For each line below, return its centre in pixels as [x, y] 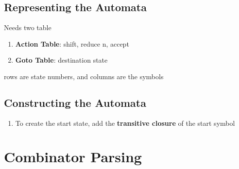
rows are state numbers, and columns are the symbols [84, 76]
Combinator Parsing [73, 156]
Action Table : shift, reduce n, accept [72, 43]
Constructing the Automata [75, 102]
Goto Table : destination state [61, 60]
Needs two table [28, 27]
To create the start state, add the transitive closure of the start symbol [125, 123]
